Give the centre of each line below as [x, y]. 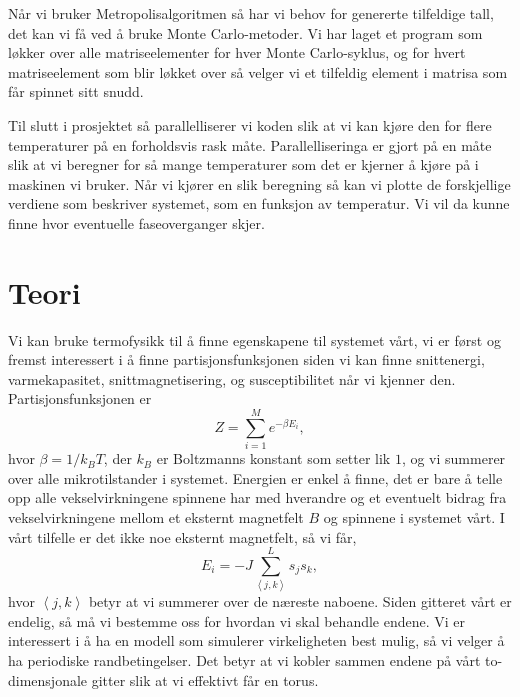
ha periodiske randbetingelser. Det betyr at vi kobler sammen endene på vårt [244, 660]
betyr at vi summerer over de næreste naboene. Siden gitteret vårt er [300, 601]
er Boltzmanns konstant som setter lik [273, 458]
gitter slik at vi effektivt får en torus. [205, 679]
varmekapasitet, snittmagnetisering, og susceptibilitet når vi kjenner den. [232, 378]
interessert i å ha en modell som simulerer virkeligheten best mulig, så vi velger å [256, 640]
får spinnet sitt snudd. [76, 91]
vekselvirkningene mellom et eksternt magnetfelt [156, 516]
